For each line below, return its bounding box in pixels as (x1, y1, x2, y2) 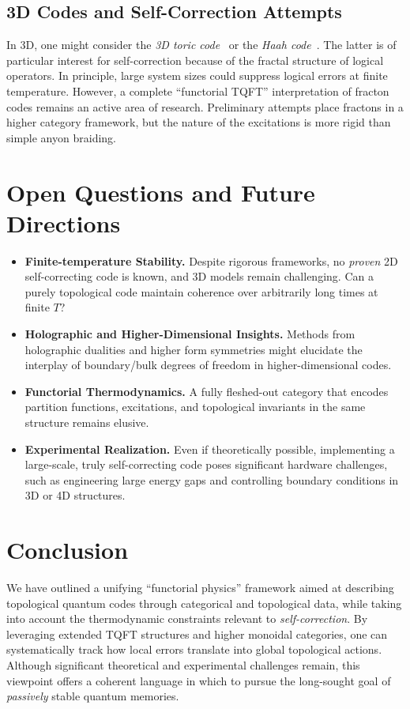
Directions (6, 206, 121, 239)
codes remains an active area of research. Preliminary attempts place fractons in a (6, 98, 404, 115)
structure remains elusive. (24, 414, 149, 431)
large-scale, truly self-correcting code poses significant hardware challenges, (24, 456, 388, 473)
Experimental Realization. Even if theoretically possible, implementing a (24, 440, 395, 457)
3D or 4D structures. (24, 487, 126, 503)
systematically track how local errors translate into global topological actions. (6, 641, 382, 658)
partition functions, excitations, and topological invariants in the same (24, 398, 366, 415)
